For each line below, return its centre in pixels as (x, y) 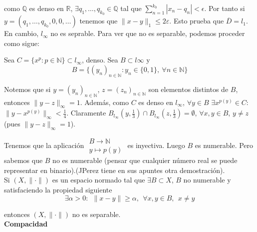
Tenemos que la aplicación (44, 145)
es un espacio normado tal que (99, 180)
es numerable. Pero (224, 145)
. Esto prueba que (197, 21)
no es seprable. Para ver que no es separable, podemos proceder (148, 33)
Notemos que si (27, 89)
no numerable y (207, 180)
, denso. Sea (100, 60)
